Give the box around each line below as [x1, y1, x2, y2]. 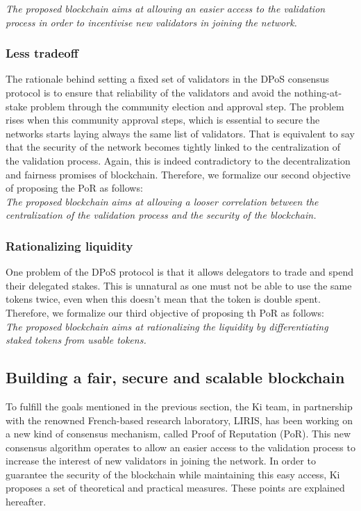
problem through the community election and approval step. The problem [30, 99, 344, 113]
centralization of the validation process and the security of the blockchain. [6, 208, 317, 222]
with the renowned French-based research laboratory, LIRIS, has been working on [6, 412, 353, 427]
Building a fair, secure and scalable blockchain [6, 367, 345, 388]
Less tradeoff [6, 44, 78, 62]
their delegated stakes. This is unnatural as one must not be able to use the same [6, 278, 352, 292]
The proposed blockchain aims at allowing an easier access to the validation [6, 1, 326, 15]
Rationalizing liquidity [6, 237, 133, 254]
